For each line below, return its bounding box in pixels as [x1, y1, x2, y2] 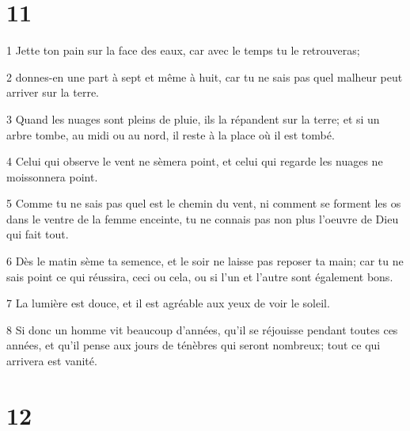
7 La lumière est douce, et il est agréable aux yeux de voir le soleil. [6, 295, 330, 311]
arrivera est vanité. [6, 353, 97, 369]
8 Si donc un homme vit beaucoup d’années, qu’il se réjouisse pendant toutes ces [6, 321, 398, 338]
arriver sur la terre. [6, 84, 99, 101]
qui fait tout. [6, 226, 69, 242]
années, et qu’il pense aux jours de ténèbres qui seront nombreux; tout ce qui [6, 337, 381, 353]
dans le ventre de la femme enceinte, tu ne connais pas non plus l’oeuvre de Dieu [6, 210, 399, 227]
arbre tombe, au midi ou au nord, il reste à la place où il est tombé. [6, 126, 335, 143]
